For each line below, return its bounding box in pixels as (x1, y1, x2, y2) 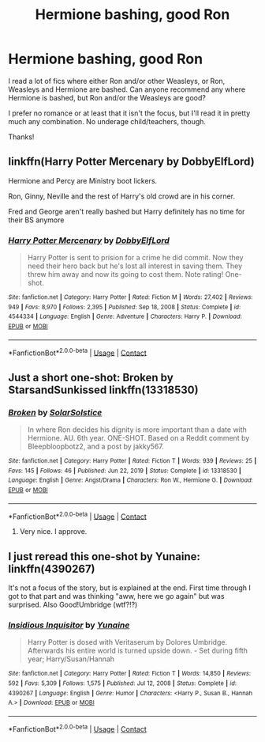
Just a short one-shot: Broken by (8, 370, 174, 384)
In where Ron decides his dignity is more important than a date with (27, 425, 247, 434)
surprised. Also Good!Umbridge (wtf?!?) (8, 600, 138, 610)
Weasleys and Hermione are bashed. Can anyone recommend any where (8, 85, 246, 94)
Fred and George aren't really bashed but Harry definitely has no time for (8, 206, 245, 216)
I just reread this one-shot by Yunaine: (8, 550, 201, 563)
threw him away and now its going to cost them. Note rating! (27, 270, 224, 279)
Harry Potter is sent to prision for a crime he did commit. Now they (27, 253, 244, 263)
